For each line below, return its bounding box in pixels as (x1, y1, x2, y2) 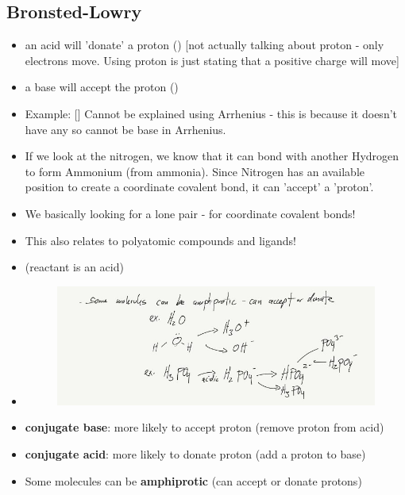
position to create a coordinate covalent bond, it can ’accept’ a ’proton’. (25, 178, 374, 195)
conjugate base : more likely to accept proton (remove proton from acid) (25, 419, 384, 436)
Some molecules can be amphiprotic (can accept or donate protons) (25, 472, 362, 489)
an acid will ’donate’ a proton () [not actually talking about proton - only (25, 36, 384, 53)
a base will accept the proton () (25, 79, 179, 95)
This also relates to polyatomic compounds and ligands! (25, 232, 296, 248)
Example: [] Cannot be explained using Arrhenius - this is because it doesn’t (25, 105, 397, 121)
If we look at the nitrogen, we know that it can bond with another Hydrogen (25, 148, 399, 164)
